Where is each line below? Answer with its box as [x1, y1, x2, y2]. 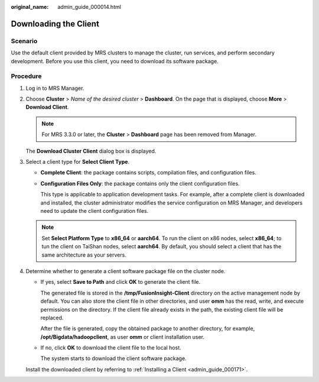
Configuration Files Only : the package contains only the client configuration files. [40, 180, 240, 187]
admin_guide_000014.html [57, 4, 121, 10]
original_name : [11, 4, 49, 10]
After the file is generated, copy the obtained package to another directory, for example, [40, 325, 255, 332]
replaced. [40, 314, 64, 321]
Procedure [11, 72, 42, 80]
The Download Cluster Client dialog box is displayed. [25, 147, 157, 154]
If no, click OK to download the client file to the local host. [40, 344, 181, 351]
